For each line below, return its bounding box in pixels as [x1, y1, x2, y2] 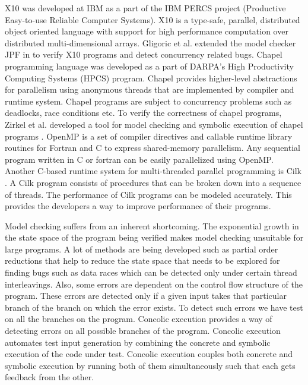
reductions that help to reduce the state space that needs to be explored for [5, 254, 280, 267]
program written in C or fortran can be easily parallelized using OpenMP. [5, 153, 274, 165]
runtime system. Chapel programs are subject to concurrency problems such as [5, 94, 292, 107]
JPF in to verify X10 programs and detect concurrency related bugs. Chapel [5, 48, 282, 61]
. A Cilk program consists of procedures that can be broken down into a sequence [5, 176, 301, 188]
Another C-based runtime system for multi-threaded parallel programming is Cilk [5, 165, 301, 177]
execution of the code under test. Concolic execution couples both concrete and [5, 348, 293, 360]
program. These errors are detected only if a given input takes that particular [5, 289, 287, 302]
